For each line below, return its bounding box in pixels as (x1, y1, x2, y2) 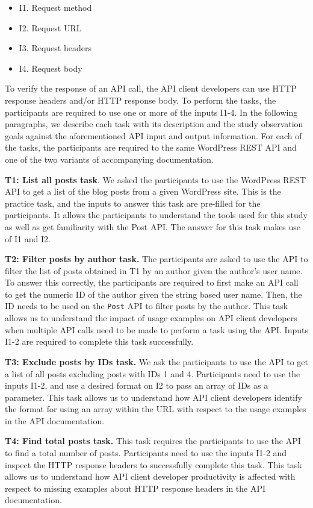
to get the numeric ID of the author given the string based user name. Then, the (5, 287, 302, 300)
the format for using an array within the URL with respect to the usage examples (5, 403, 306, 415)
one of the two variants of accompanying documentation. (5, 152, 214, 165)
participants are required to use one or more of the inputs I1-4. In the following (5, 105, 298, 118)
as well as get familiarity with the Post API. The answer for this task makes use (5, 220, 301, 233)
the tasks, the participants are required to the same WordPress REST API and (5, 141, 297, 154)
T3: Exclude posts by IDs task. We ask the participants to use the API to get (5, 355, 309, 368)
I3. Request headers (19, 42, 91, 54)
